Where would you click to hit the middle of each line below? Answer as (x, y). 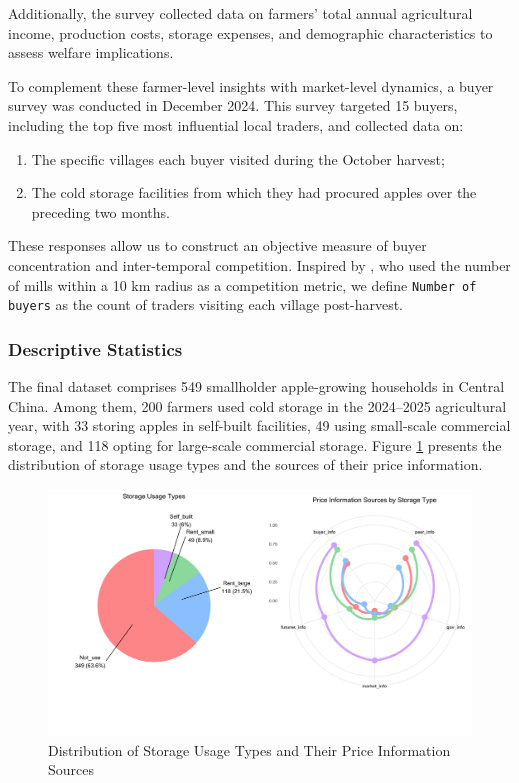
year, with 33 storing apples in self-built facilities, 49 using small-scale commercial (259, 425)
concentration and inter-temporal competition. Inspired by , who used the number (259, 264)
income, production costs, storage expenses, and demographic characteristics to (250, 32)
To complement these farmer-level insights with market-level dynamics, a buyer (251, 85)
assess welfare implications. (91, 52)
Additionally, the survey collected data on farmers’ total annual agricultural (240, 13)
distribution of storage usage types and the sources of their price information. (245, 464)
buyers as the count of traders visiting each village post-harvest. (205, 304)
